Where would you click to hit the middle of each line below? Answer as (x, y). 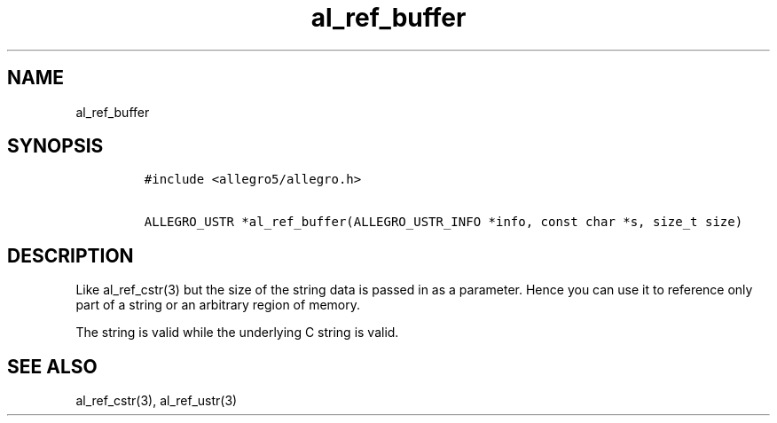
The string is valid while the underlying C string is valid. (237, 333)
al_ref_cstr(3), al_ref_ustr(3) (157, 401)
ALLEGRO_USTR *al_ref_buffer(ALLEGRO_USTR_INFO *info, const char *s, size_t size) (443, 222)
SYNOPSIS (55, 146)
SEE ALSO (52, 366)
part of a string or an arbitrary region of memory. (218, 305)
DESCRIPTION (71, 255)
